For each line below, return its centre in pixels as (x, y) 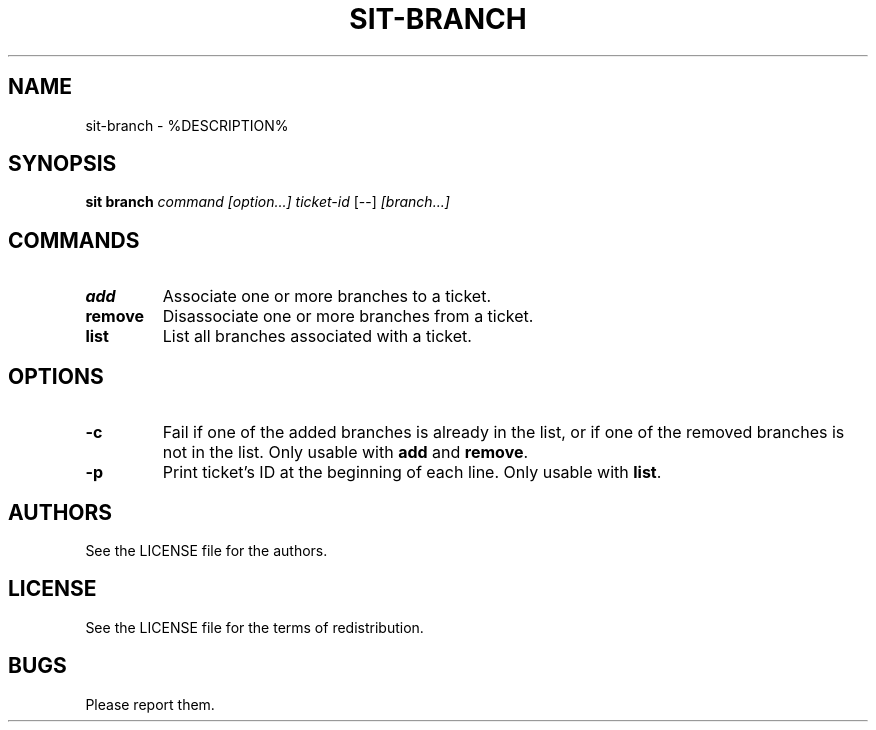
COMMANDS (74, 240)
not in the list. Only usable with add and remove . (345, 452)
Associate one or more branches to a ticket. (327, 296)
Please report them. (150, 704)
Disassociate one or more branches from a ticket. (348, 316)
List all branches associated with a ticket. (317, 336)
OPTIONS (56, 376)
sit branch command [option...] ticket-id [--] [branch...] (267, 202)
